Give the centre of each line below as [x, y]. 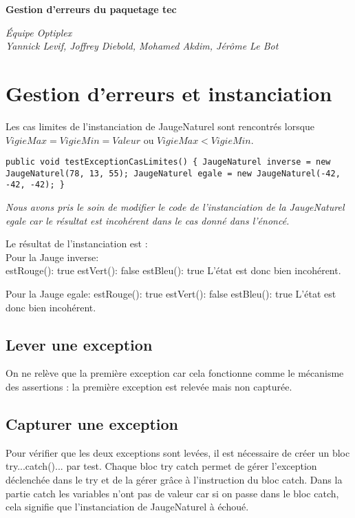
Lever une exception [79, 344]
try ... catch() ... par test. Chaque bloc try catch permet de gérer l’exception [161, 466]
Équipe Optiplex [39, 32]
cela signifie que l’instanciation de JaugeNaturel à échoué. [127, 507]
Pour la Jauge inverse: [52, 257]
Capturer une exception [92, 424]
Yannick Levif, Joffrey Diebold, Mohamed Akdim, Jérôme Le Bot [142, 46]
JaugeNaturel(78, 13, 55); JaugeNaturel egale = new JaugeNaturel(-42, [173, 173]
